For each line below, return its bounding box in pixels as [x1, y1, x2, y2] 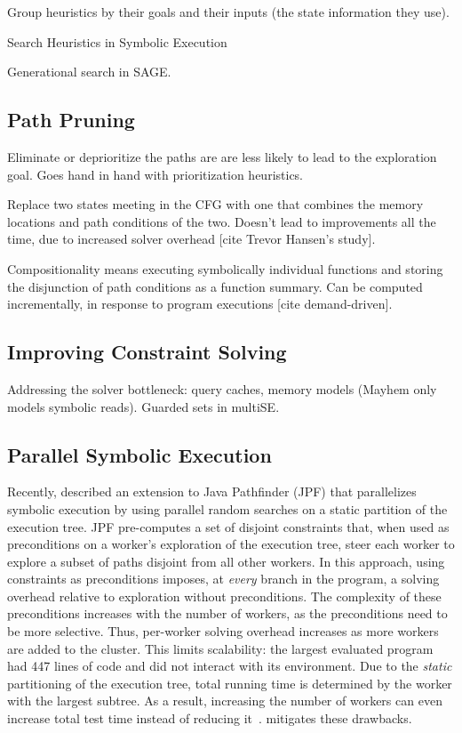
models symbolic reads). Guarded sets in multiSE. [7, 397, 280, 415]
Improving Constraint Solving [7, 338, 287, 366]
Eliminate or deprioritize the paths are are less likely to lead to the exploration [7, 147, 437, 165]
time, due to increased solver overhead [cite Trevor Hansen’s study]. [7, 230, 376, 248]
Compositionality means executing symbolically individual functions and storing [7, 259, 443, 278]
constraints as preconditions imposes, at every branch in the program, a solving [7, 569, 440, 588]
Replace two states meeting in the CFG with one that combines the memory [7, 195, 424, 213]
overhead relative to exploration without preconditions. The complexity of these [7, 586, 442, 605]
